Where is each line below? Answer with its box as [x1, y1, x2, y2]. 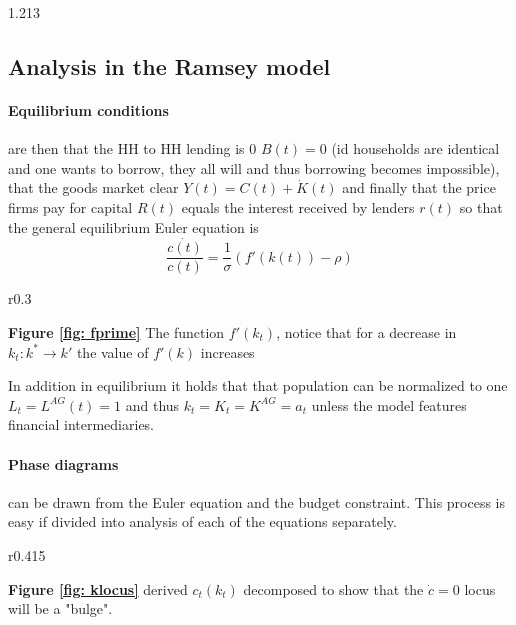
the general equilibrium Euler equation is [8, 216, 259, 237]
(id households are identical [331, 138, 500, 159]
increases [200, 341, 255, 362]
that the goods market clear [8, 177, 179, 198]
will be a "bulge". [8, 598, 113, 619]
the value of [76, 341, 149, 362]
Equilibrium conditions [8, 99, 169, 120]
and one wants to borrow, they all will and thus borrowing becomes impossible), [8, 157, 500, 178]
